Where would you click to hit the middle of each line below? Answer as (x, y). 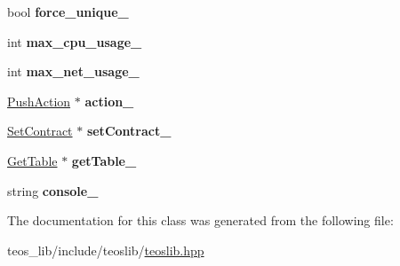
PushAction (39, 101)
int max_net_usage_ (73, 71)
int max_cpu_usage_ (75, 41)
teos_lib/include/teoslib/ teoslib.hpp (106, 250)
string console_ (53, 190)
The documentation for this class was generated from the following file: (200, 220)
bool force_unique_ (68, 12)
